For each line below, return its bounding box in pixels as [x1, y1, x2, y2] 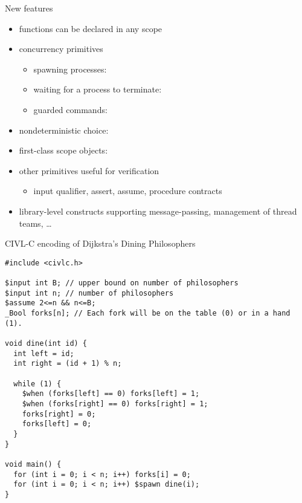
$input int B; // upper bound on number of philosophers [5, 279, 239, 288]
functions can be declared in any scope [19, 22, 162, 34]
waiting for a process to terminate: [33, 83, 162, 96]
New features [5, 2, 53, 14]
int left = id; [13, 349, 74, 358]
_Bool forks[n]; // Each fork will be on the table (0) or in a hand [5, 309, 291, 317]
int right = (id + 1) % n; [13, 359, 122, 368]
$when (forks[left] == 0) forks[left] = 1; [22, 389, 200, 398]
